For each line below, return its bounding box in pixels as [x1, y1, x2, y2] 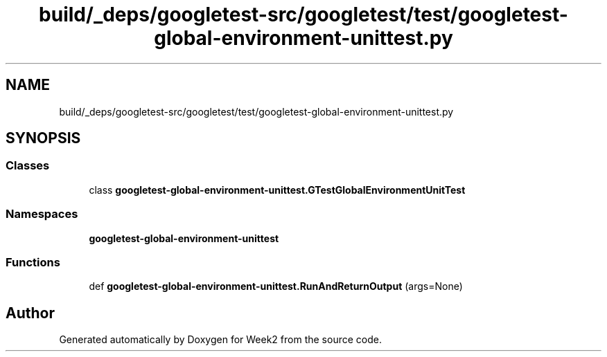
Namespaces [6, 207, 78, 221]
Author [6, 304, 55, 322]
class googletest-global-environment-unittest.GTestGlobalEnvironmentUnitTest [89, 183, 466, 196]
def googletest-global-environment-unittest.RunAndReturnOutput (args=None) [89, 280, 463, 293]
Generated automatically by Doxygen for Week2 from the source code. [59, 333, 382, 346]
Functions [6, 255, 60, 269]
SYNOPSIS [6, 129, 81, 147]
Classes [6, 158, 50, 173]
